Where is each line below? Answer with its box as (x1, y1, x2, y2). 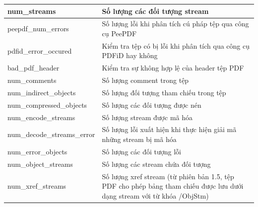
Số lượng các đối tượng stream (102, 5, 209, 16)
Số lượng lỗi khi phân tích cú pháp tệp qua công (102, 18, 249, 29)
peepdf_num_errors (7, 23, 69, 34)
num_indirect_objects (7, 87, 76, 97)
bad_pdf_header (7, 63, 60, 73)
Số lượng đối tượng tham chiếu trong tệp (102, 87, 226, 97)
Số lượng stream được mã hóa (102, 112, 193, 122)
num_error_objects (7, 146, 67, 156)
